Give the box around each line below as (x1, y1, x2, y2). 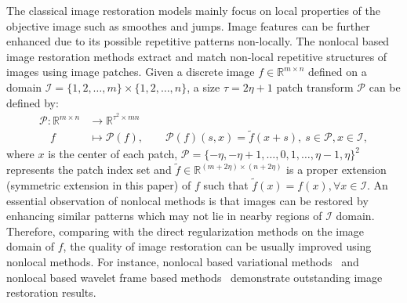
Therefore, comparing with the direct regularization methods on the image (6, 222, 365, 239)
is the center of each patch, (48, 146, 178, 162)
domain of (6, 238, 55, 254)
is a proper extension (286, 161, 387, 178)
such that (203, 177, 249, 193)
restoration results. (6, 284, 96, 301)
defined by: (6, 94, 59, 110)
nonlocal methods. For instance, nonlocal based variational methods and (6, 254, 359, 270)
